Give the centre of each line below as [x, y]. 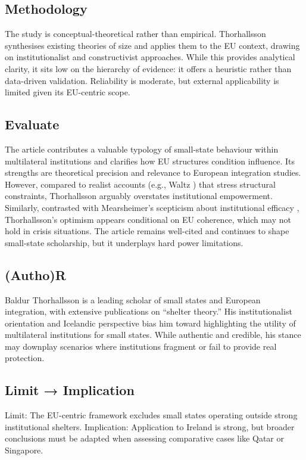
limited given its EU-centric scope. [68, 92]
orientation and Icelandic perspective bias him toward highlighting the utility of [150, 323]
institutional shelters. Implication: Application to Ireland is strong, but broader [150, 426]
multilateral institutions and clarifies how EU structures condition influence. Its [150, 161]
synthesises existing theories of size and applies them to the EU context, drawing [152, 45]
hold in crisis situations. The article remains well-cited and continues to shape [147, 231]
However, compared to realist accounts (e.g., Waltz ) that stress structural [140, 184]
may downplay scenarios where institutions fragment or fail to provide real [141, 346]
